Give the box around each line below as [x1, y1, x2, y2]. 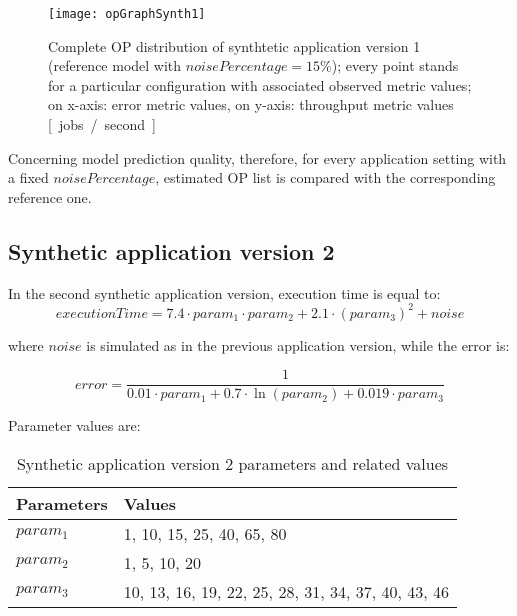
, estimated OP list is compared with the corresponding [155, 167, 496, 188]
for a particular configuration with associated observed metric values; [48, 74, 472, 95]
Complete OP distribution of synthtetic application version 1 [48, 35, 421, 56]
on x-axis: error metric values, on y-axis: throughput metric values [48, 94, 454, 115]
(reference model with [48, 55, 182, 76]
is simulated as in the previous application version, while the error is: [86, 334, 510, 355]
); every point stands [331, 55, 459, 76]
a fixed [8, 167, 49, 188]
